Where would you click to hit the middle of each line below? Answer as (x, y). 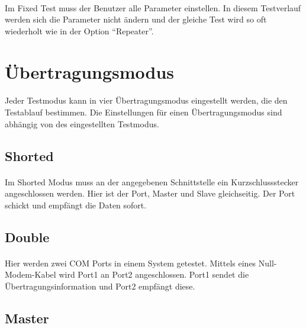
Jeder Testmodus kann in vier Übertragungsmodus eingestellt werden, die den (146, 100)
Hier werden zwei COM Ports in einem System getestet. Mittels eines (131, 263)
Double (27, 237)
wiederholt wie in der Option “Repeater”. (79, 30)
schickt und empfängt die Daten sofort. (76, 205)
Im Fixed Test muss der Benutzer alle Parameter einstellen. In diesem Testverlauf (153, 7)
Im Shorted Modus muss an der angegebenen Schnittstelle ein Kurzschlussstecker (152, 181)
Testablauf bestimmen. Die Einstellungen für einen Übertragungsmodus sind (144, 112)
